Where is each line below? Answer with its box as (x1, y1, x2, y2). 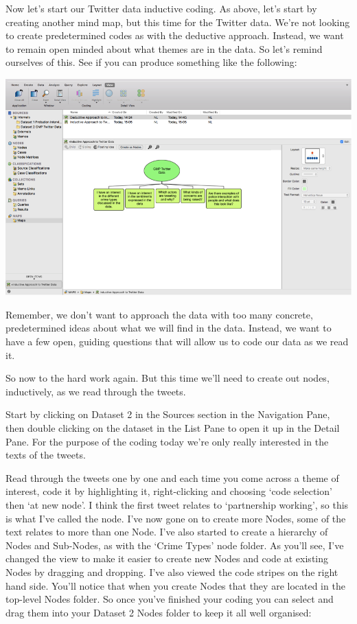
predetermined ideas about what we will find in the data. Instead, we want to (5, 321, 332, 335)
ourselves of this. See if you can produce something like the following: (5, 55, 297, 69)
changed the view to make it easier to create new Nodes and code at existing (5, 551, 329, 566)
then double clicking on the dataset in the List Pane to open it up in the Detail (5, 420, 340, 435)
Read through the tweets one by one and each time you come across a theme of (5, 470, 339, 485)
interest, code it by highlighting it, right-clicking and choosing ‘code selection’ (5, 484, 332, 498)
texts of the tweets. (5, 448, 86, 462)
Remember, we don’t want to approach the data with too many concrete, (5, 307, 313, 321)
